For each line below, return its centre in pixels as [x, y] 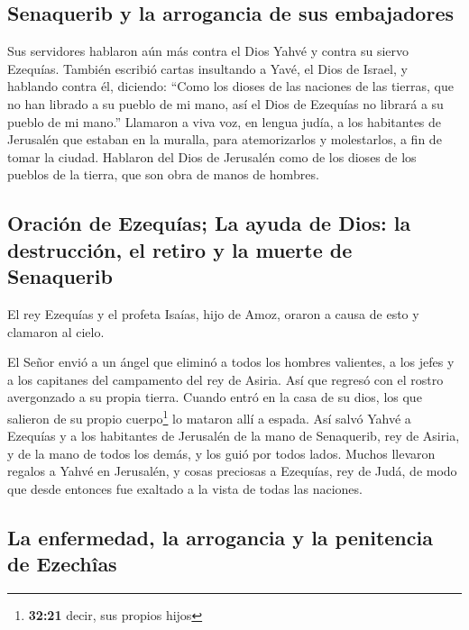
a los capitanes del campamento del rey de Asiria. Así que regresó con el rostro [225, 379]
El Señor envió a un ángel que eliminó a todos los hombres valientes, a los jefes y [231, 362]
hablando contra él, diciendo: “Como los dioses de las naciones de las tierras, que [230, 86]
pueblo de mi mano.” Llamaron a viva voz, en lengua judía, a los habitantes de [225, 121]
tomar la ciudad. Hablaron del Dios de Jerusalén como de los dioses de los [212, 156]
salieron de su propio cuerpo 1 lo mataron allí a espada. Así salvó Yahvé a [209, 416]
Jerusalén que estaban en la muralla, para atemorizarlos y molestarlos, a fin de [225, 139]
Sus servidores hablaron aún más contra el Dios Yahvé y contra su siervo [208, 51]
